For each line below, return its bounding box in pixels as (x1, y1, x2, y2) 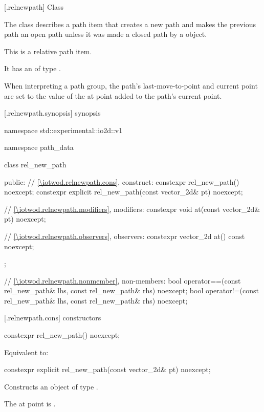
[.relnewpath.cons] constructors (4, 312, 101, 323)
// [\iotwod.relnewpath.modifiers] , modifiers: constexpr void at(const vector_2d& (4, 203, 260, 214)
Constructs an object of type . (4, 381, 98, 392)
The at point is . (4, 398, 56, 409)
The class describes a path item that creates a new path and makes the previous (4, 18, 256, 29)
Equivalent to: (4, 346, 49, 357)
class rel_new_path (4, 159, 67, 169)
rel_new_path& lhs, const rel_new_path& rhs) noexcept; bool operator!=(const (4, 285, 259, 296)
